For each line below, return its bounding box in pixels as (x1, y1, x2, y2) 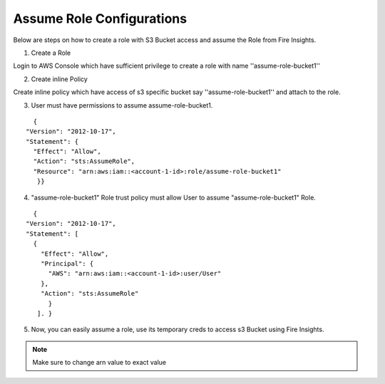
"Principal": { (40, 259, 94, 267)
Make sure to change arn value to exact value (32, 358, 167, 367)
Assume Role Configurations (13, 11, 188, 26)
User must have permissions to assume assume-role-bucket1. (31, 100, 213, 110)
